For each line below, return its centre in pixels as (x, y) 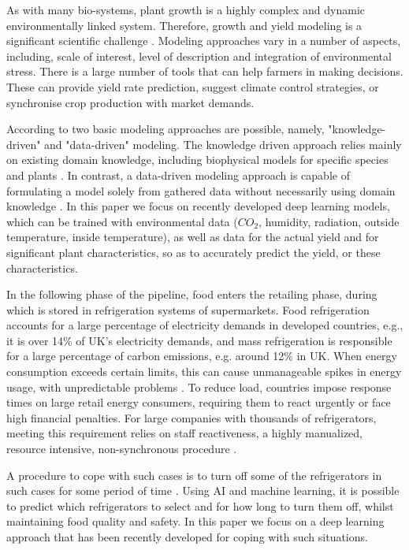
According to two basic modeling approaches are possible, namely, (165, 129)
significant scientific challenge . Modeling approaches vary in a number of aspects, (204, 41)
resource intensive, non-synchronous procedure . (122, 449)
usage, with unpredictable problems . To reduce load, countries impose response (199, 386)
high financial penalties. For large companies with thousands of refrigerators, (191, 417)
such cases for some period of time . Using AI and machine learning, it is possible (203, 491)
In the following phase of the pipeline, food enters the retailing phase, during (192, 294)
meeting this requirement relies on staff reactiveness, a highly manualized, (185, 433)
